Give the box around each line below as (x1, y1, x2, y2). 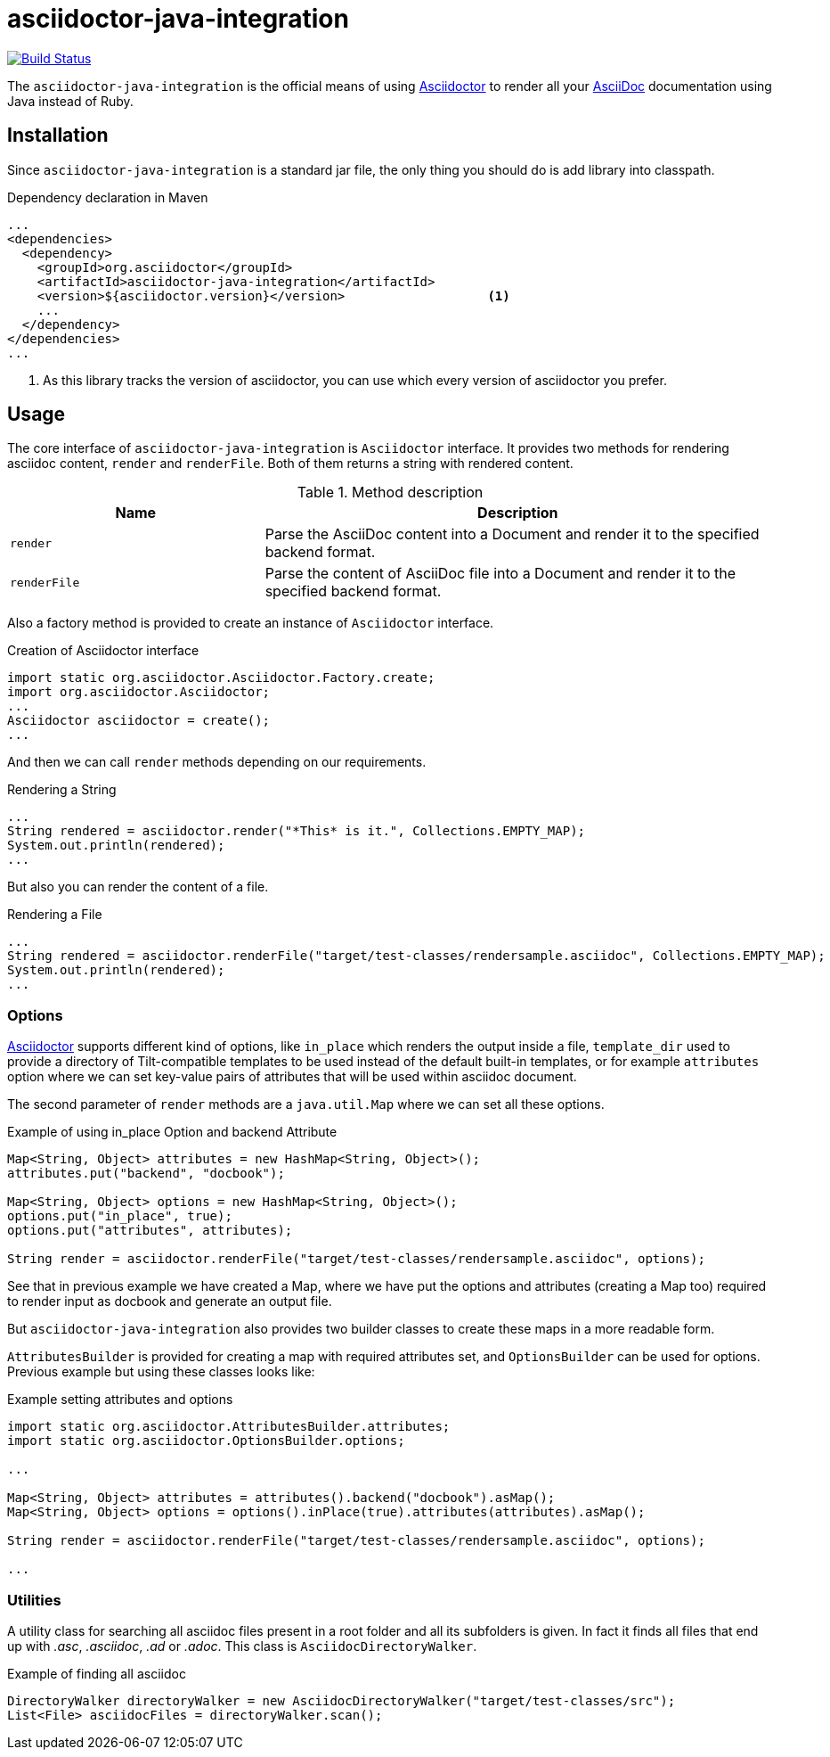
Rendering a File (7, 907, 102, 923)
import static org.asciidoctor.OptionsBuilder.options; (7, 1433, 405, 1449)
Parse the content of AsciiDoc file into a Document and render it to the (264, 564, 736, 583)
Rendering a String (7, 782, 117, 798)
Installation (7, 124, 109, 147)
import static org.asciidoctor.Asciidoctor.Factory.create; (7, 670, 435, 686)
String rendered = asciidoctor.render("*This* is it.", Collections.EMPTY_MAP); (7, 824, 586, 839)
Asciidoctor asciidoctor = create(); (7, 713, 271, 728)
